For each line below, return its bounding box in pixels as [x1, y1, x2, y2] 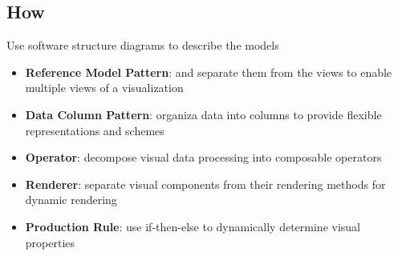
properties [25, 234, 75, 250]
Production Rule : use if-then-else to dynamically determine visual [25, 218, 360, 234]
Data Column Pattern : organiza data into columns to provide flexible [25, 106, 382, 122]
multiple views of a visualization [25, 79, 184, 96]
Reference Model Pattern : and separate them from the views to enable [25, 63, 392, 80]
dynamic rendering [25, 191, 117, 208]
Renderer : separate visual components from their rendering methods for [25, 175, 386, 192]
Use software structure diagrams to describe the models [6, 37, 279, 54]
